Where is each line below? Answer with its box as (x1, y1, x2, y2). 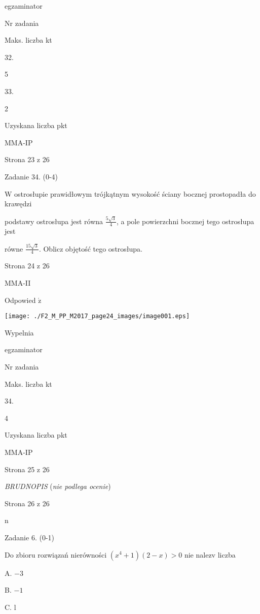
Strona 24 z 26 (5, 260, 50, 271)
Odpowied (5, 294, 36, 305)
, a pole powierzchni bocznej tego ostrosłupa (116, 216, 254, 226)
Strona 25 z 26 (5, 464, 50, 474)
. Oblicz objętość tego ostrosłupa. (39, 243, 142, 254)
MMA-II (5, 277, 31, 288)
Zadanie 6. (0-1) (5, 532, 54, 542)
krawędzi (5, 198, 32, 209)
